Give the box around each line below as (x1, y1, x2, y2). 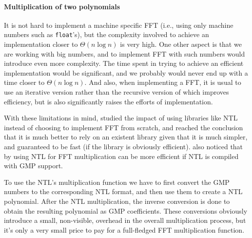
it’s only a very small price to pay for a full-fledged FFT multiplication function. (4, 224, 245, 235)
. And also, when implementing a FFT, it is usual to (84, 77, 241, 87)
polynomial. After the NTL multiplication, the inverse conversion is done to (4, 196, 230, 206)
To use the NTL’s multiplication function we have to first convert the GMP (4, 177, 230, 187)
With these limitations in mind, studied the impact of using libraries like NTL (4, 113, 238, 123)
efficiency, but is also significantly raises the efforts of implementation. (4, 96, 213, 106)
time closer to (4, 77, 45, 87)
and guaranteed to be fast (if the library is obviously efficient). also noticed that (4, 141, 243, 151)
